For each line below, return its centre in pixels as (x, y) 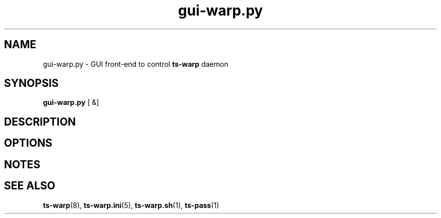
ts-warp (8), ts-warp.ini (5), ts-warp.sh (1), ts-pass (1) (131, 205)
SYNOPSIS (31, 83)
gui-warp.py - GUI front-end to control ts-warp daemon (136, 64)
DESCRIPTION (40, 122)
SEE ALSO (30, 186)
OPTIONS (28, 143)
